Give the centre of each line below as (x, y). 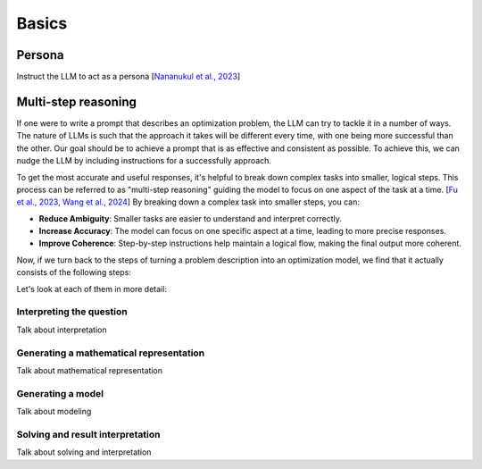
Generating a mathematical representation (111, 353)
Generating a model (60, 393)
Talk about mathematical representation (90, 370)
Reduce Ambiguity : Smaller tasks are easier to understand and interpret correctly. (191, 218)
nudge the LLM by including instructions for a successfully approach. (144, 161)
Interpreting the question (72, 312)
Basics (42, 23)
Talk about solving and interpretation (84, 452)
